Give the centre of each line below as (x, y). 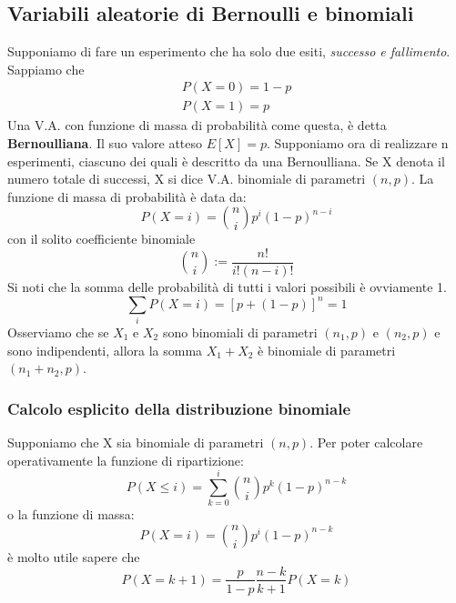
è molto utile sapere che (74, 556)
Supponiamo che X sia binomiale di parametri (136, 442)
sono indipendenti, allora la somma (105, 350)
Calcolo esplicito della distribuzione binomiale (179, 408)
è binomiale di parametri (327, 350)
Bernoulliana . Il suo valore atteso (105, 143)
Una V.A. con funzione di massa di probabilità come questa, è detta (197, 125)
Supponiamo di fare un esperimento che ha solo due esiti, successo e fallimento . (229, 51)
